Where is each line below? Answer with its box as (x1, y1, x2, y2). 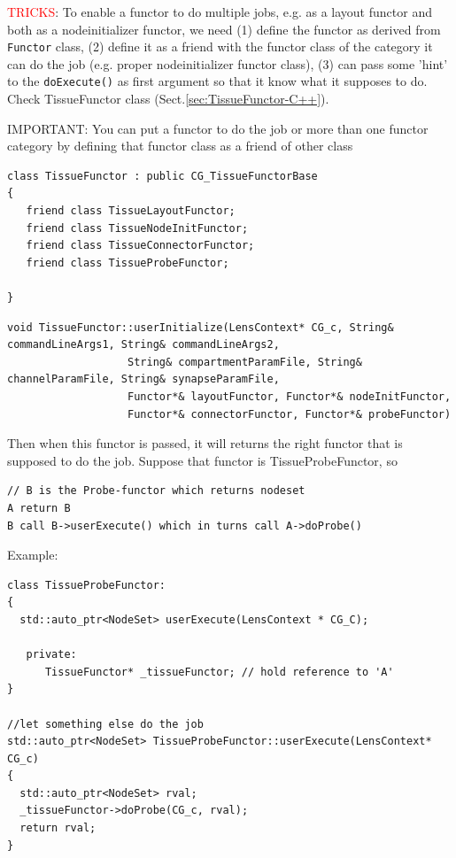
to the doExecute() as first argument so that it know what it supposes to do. (7, 72, 428, 90)
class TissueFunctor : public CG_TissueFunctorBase (7, 169, 318, 182)
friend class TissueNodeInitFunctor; (26, 221, 249, 235)
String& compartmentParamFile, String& (128, 355, 362, 368)
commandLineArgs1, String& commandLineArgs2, (7, 338, 280, 352)
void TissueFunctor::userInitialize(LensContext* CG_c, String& (7, 321, 394, 334)
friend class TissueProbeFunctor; (26, 256, 229, 269)
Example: (7, 545, 58, 564)
